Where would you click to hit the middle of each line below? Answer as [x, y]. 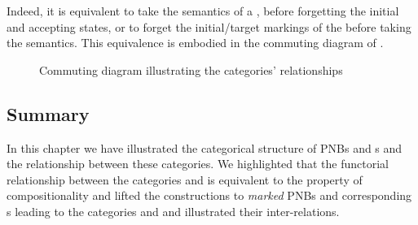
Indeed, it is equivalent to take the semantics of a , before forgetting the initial [203, 11]
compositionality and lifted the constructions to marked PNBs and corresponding [209, 195]
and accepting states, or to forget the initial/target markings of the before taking [209, 26]
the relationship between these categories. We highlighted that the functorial [198, 164]
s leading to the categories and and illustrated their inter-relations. [173, 211]
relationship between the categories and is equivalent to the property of [185, 179]
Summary [48, 113]
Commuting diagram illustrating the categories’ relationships [191, 69]
